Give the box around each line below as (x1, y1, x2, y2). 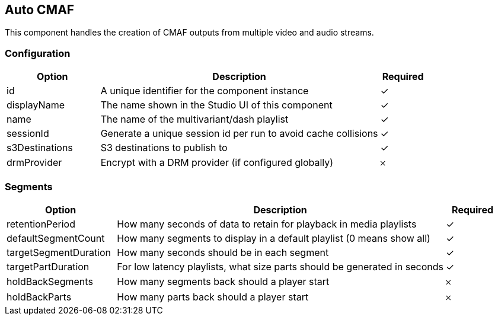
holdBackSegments (7, 275, 93, 287)
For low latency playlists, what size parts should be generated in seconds (117, 260, 443, 273)
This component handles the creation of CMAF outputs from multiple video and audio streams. (5, 27, 374, 38)
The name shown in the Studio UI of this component (100, 99, 333, 111)
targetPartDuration (7, 260, 90, 273)
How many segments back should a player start (117, 275, 330, 287)
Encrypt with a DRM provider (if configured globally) (100, 156, 334, 169)
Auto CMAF (5, 2, 75, 17)
